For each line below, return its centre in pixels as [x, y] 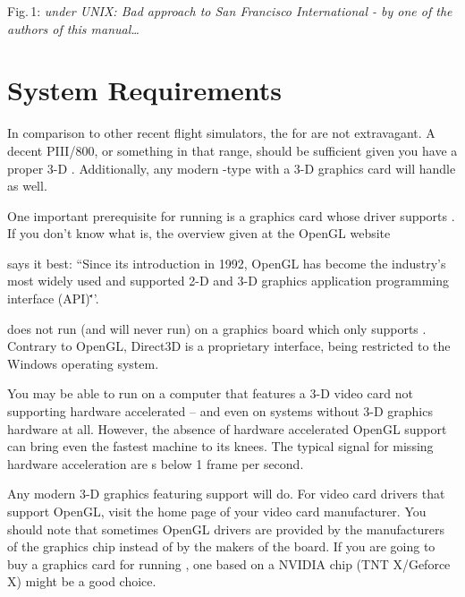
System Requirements [144, 90]
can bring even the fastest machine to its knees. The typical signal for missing [220, 446]
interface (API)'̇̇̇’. [53, 298]
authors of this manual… [73, 28]
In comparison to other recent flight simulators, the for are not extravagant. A [221, 133]
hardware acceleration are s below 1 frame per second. [156, 463]
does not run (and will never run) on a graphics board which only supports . [217, 328]
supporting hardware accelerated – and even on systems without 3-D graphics [220, 411]
